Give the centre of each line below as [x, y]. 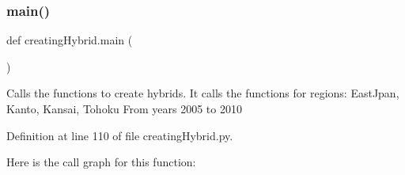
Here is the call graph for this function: [101, 162]
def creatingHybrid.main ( [70, 40]
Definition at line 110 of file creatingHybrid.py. [120, 135]
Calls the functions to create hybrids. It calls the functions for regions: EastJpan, [203, 93]
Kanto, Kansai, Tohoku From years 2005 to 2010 [124, 108]
